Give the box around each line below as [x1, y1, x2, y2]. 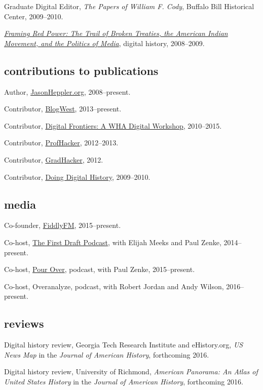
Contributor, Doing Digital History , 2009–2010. [4, 171, 151, 182]
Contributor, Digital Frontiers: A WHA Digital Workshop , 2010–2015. [4, 120, 222, 131]
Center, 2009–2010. [4, 11, 63, 21]
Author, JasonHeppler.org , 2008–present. [4, 86, 131, 97]
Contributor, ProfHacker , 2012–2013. [4, 137, 119, 148]
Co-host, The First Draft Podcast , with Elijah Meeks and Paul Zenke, [4, 237, 221, 247]
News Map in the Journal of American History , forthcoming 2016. [4, 349, 209, 360]
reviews [4, 316, 44, 331]
